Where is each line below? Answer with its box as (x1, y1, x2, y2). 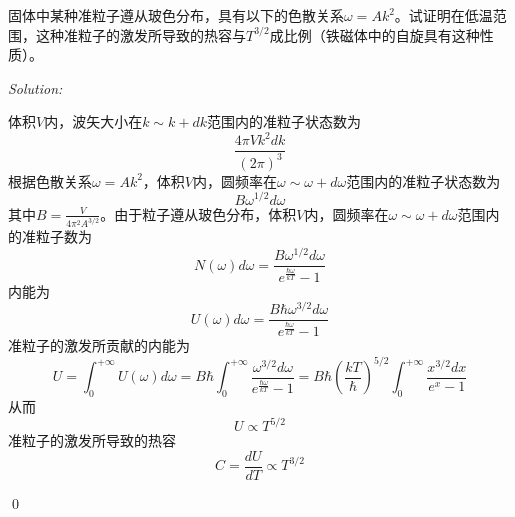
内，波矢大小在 (44, 111, 143, 132)
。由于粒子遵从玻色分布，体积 (100, 203, 297, 224)
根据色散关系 (8, 170, 92, 191)
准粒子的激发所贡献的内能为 (8, 335, 190, 356)
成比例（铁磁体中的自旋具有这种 (269, 24, 480, 45)
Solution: (8, 77, 63, 98)
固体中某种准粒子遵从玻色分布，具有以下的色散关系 (8, 5, 344, 25)
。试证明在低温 (394, 5, 493, 25)
